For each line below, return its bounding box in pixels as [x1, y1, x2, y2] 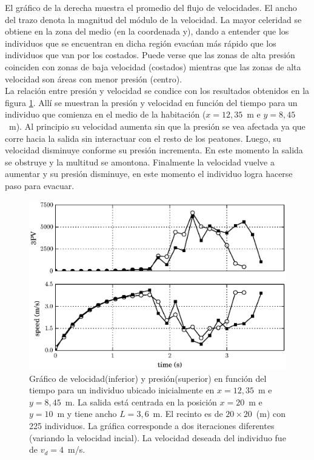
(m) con [256, 407, 286, 420]
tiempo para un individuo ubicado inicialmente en [29, 384, 215, 396]
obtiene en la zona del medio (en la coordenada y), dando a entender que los [5, 25, 289, 38]
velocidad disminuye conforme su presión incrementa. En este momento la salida [5, 144, 303, 156]
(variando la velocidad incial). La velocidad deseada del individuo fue [29, 431, 286, 444]
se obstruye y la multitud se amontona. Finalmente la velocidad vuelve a [5, 155, 275, 168]
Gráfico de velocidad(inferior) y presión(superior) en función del [29, 372, 267, 384]
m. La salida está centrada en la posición [65, 395, 217, 408]
